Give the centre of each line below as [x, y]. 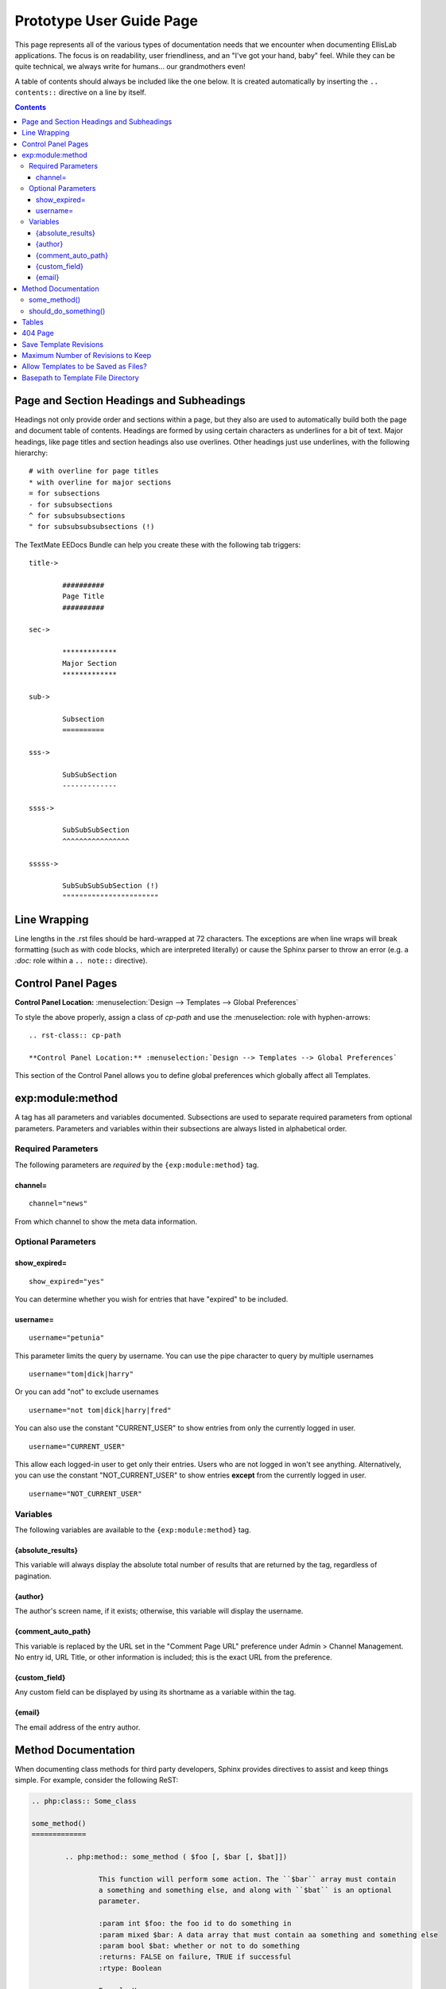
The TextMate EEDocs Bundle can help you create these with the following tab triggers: [158, 544]
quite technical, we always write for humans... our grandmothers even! [130, 67]
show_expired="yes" [67, 1281]
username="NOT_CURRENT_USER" [85, 1493]
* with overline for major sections [100, 482]
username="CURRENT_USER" [77, 1446]
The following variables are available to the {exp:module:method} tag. [133, 1530]
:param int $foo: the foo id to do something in [195, 1924]
